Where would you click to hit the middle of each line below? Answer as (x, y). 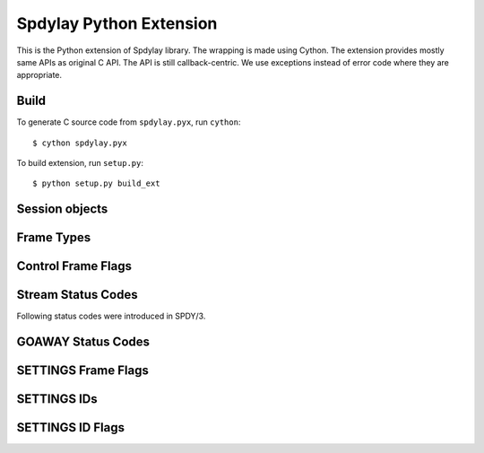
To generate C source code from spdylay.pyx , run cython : (129, 122)
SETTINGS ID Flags (71, 427)
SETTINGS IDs (57, 399)
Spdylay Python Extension (117, 23)
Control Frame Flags (74, 266)
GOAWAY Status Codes (83, 342)
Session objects (62, 209)
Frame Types (54, 238)
